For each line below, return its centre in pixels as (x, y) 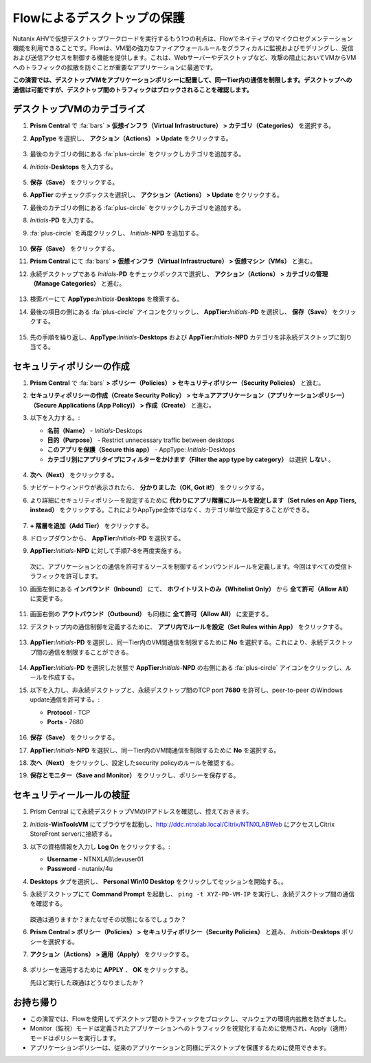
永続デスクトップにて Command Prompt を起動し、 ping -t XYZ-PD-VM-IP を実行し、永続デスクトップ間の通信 (192, 894)
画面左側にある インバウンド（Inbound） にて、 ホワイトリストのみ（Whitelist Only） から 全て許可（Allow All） (191, 589)
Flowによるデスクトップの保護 (99, 18)
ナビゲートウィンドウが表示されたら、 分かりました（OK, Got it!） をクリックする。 (149, 487)
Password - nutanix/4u (80, 869)
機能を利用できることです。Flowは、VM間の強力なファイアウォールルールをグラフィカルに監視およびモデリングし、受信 (183, 48)
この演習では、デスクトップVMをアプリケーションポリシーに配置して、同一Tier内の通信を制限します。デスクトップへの (182, 80)
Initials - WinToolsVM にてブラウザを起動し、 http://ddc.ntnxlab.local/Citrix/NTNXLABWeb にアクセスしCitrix (182, 824)
